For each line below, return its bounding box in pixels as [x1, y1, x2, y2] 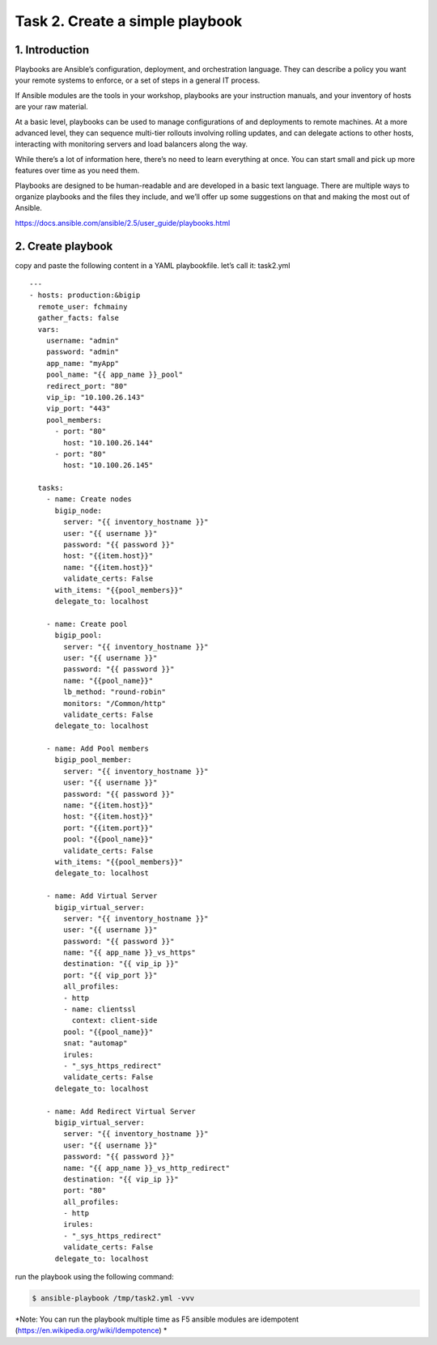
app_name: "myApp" [45, 359, 120, 368]
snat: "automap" [63, 1039, 128, 1048]
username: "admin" [45, 336, 120, 345]
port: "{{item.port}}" [63, 823, 154, 832]
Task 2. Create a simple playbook [15, 12, 243, 30]
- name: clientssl [63, 1005, 137, 1014]
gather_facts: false [37, 313, 120, 323]
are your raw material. [15, 102, 88, 112]
